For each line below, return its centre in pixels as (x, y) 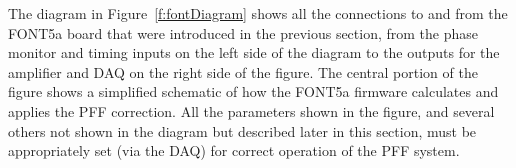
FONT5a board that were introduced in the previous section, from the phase (243, 32)
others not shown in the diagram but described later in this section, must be (242, 130)
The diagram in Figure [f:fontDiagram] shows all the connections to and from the (258, 13)
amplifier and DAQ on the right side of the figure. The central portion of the (243, 71)
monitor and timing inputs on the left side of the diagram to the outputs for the (254, 52)
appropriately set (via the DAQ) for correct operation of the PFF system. (234, 150)
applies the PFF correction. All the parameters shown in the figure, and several (251, 110)
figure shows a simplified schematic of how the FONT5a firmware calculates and (253, 91)
